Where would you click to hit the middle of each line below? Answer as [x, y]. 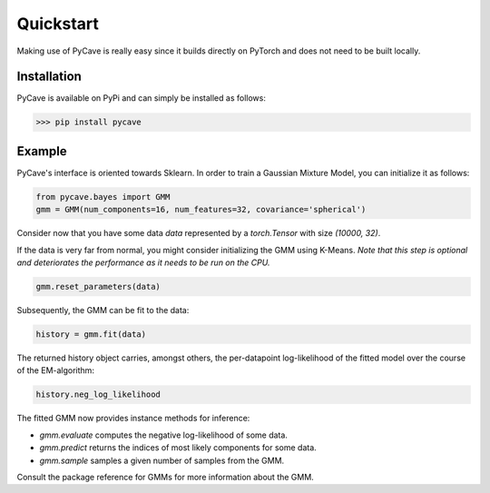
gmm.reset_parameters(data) [98, 287]
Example [42, 151]
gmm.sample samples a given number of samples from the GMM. [162, 460]
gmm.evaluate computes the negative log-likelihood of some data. [163, 435]
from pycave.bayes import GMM [103, 197]
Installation [49, 77]
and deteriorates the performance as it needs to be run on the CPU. [143, 262]
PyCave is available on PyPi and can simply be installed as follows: [142, 98]
